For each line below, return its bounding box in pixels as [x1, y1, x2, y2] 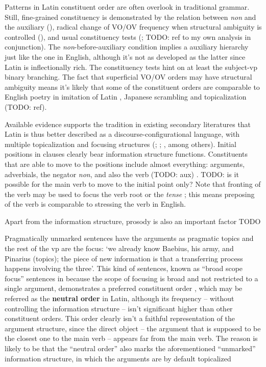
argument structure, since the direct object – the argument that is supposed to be [5, 323, 261, 333]
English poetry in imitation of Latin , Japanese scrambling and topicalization [5, 91, 247, 102]
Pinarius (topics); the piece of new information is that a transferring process [5, 253, 243, 263]
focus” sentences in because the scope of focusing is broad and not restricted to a [5, 273, 258, 283]
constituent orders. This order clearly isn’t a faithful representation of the [5, 313, 235, 324]
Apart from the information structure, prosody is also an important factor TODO [5, 215, 261, 226]
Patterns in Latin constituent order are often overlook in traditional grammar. [5, 2, 250, 12]
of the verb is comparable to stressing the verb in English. [5, 199, 186, 209]
